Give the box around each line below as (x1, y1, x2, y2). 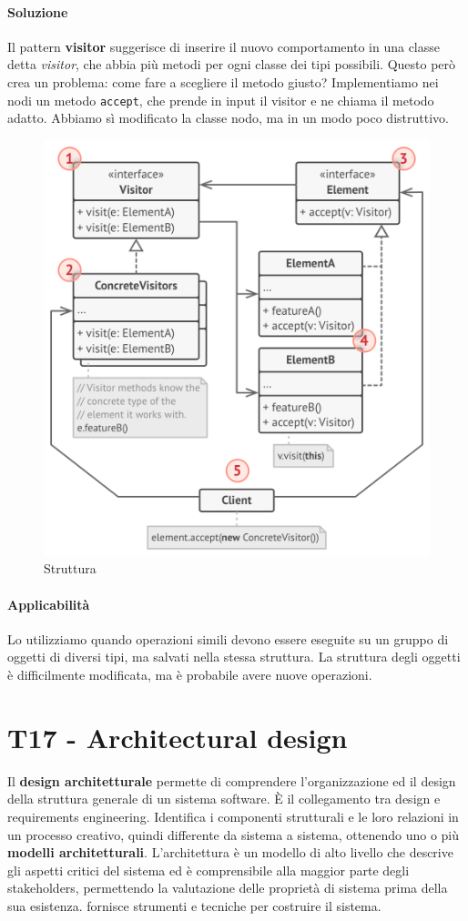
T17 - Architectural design (7, 718, 348, 755)
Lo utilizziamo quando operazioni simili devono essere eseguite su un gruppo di (7, 629, 449, 648)
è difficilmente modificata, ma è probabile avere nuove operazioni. (7, 665, 372, 684)
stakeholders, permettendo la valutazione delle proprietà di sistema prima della (7, 878, 448, 897)
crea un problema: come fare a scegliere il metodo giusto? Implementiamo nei (7, 72, 439, 91)
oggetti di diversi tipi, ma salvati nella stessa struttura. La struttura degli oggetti (7, 647, 461, 666)
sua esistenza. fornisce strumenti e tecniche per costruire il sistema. (7, 896, 382, 915)
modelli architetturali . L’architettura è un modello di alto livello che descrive (7, 843, 453, 862)
